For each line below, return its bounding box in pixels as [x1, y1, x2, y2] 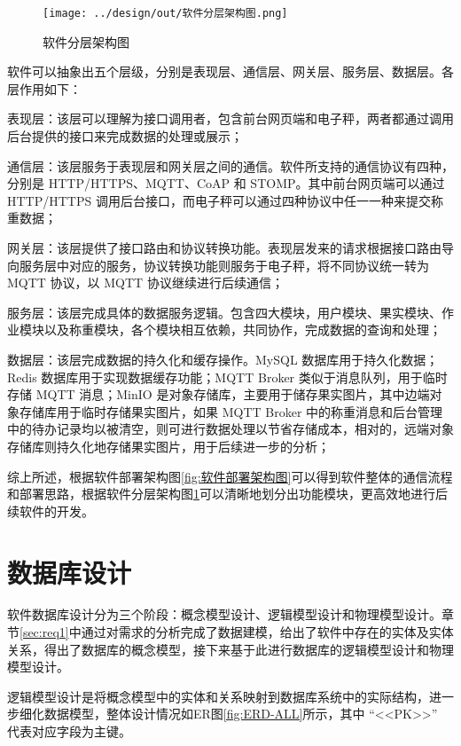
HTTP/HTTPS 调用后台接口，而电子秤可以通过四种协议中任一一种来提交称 [7, 191, 443, 209]
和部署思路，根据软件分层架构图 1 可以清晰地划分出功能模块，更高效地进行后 [7, 484, 448, 503]
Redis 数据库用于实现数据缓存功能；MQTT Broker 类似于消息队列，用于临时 [7, 367, 448, 386]
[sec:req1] [20, 623, 69, 641]
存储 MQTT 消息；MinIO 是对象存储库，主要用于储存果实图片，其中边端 [7, 385, 430, 404]
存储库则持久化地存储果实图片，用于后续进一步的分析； [7, 436, 330, 455]
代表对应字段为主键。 [7, 722, 131, 740]
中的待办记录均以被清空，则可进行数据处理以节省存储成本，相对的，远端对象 [7, 420, 454, 438]
